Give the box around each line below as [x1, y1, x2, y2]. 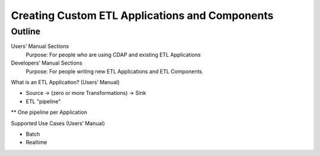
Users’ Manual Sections [11, 43, 69, 50]
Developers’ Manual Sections [11, 59, 82, 66]
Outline [11, 26, 41, 37]
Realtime [25, 139, 47, 146]
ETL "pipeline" [25, 98, 62, 105]
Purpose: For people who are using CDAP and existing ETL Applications [25, 51, 201, 58]
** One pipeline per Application [11, 109, 88, 116]
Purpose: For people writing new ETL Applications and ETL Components [25, 68, 203, 75]
